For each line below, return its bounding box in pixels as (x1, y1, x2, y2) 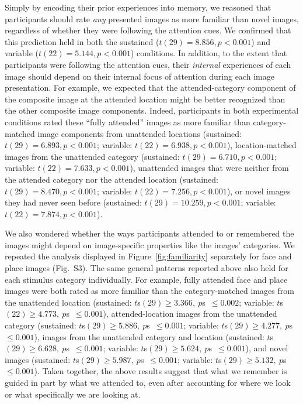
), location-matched (227, 139, 297, 151)
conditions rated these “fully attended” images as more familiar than (5, 115, 250, 128)
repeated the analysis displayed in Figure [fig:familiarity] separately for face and (5, 250, 292, 262)
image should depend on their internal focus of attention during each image (5, 70, 274, 82)
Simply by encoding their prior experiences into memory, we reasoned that (5, 1, 271, 13)
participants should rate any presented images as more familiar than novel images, (5, 12, 299, 25)
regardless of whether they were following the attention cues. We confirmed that (5, 24, 291, 36)
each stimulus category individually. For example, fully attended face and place (5, 273, 288, 285)
